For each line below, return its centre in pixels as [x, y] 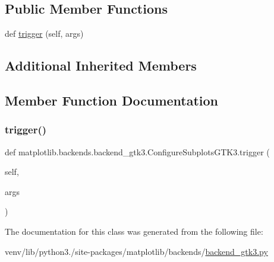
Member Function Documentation [112, 100]
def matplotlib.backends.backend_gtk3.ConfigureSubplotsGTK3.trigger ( [137, 151]
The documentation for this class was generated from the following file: [134, 231]
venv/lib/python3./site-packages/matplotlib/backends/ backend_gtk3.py [136, 251]
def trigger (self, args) [44, 33]
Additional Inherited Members [101, 65]
